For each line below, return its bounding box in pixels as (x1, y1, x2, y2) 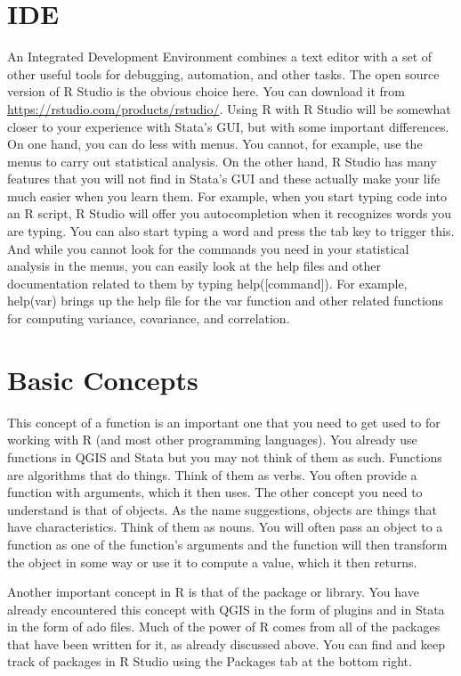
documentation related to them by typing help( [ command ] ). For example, (7, 273, 408, 292)
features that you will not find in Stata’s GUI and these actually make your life (7, 169, 441, 188)
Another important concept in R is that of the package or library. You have (7, 582, 419, 601)
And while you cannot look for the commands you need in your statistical (7, 239, 409, 257)
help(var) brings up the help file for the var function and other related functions (7, 291, 444, 310)
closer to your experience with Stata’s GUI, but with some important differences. (7, 117, 449, 135)
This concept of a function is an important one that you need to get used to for (7, 412, 441, 431)
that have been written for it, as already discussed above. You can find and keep (7, 634, 445, 653)
